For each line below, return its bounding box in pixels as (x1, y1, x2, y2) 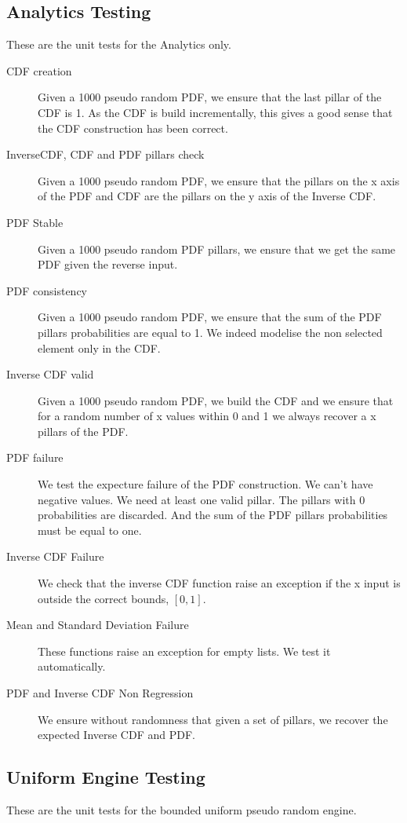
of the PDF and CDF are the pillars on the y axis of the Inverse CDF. (38, 188, 376, 204)
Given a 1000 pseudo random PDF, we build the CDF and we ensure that (38, 392, 394, 408)
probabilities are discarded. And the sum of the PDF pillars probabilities (38, 507, 388, 523)
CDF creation (6, 62, 72, 79)
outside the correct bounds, (38, 590, 169, 606)
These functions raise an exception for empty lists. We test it (38, 642, 331, 659)
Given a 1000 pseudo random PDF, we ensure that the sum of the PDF (38, 309, 382, 325)
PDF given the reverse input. (38, 256, 178, 273)
